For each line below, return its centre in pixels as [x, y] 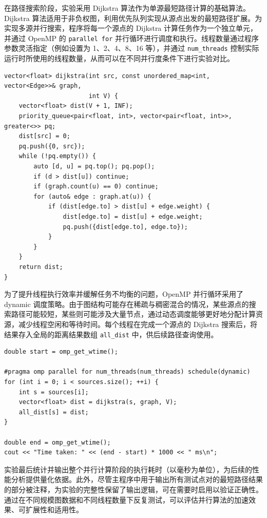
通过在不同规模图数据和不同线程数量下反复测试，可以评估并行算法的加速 [126, 499]
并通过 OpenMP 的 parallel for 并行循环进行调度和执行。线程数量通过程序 [132, 38]
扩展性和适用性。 [54, 510]
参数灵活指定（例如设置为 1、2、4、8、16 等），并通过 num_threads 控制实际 [132, 48]
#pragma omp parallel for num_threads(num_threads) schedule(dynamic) [127, 372]
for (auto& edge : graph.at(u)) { [92, 196]
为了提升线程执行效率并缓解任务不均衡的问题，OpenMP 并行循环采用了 [124, 294]
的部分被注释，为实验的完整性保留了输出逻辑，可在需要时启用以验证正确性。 [133, 489]
